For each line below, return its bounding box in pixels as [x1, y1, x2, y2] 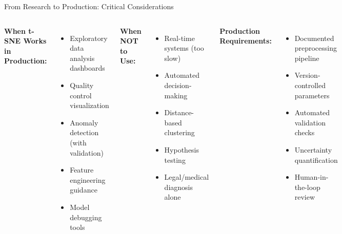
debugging [70, 211, 102, 222]
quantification [294, 154, 338, 165]
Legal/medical [164, 172, 209, 182]
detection [70, 127, 99, 138]
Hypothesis [164, 144, 199, 155]
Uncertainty [294, 144, 332, 155]
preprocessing [294, 42, 337, 53]
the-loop [294, 181, 320, 192]
